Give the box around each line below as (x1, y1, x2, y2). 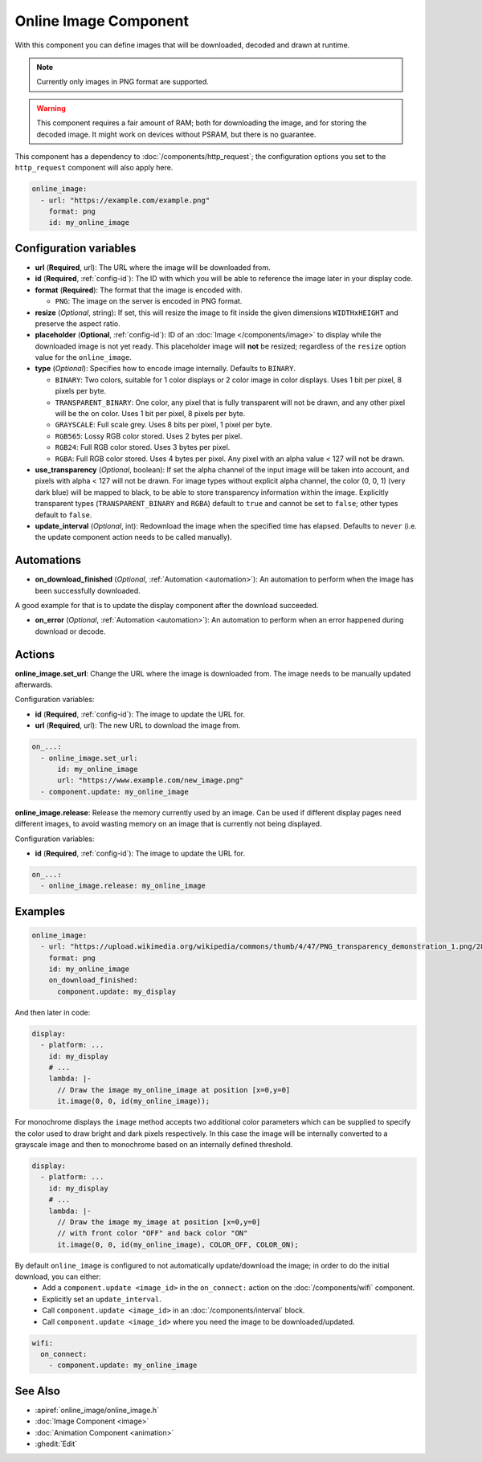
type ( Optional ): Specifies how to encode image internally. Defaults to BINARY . (35, 364, 296, 374)
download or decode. (35, 627, 106, 636)
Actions (14, 647, 55, 661)
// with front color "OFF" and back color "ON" (57, 1229, 248, 1238)
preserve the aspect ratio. (35, 318, 120, 329)
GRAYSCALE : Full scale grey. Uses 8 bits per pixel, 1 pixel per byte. (55, 420, 272, 430)
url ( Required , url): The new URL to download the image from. (35, 721, 241, 730)
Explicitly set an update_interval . (42, 1294, 162, 1304)
